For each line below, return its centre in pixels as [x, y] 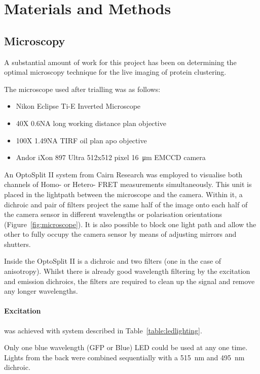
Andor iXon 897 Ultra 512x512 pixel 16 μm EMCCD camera [111, 157]
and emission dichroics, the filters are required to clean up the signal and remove [129, 281]
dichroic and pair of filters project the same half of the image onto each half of [126, 204]
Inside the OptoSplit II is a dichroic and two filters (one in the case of [113, 261]
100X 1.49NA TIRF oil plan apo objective [81, 140]
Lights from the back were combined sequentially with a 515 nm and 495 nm [124, 357]
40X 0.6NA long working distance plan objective [91, 123]
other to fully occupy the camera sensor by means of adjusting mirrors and [120, 234]
